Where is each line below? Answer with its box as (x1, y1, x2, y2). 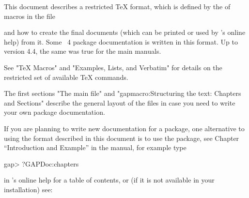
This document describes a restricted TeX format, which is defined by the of (4, 1, 231, 11)
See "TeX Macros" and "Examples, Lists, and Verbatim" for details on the (4, 62, 222, 72)
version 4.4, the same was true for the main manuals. (4, 46, 161, 56)
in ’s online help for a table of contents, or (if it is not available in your (4, 175, 215, 185)
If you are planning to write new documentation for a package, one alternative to (4, 123, 245, 133)
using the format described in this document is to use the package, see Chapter (4, 133, 239, 143)
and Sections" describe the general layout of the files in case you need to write (4, 97, 235, 107)
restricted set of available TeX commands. (4, 72, 128, 82)
